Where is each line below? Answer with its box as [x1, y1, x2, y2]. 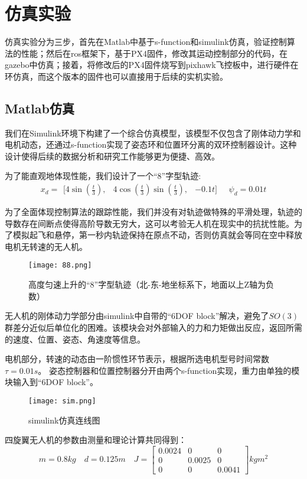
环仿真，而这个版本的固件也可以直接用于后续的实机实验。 [5, 70, 228, 82]
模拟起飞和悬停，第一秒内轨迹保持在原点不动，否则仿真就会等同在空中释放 [12, 229, 302, 241]
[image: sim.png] [28, 396, 96, 405]
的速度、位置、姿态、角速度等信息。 [5, 333, 145, 345]
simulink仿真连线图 [28, 413, 100, 426]
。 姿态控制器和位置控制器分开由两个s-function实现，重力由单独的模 [38, 364, 300, 376]
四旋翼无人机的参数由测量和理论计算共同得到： [5, 434, 187, 446]
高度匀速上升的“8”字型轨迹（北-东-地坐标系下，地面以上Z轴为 [28, 278, 266, 291]
